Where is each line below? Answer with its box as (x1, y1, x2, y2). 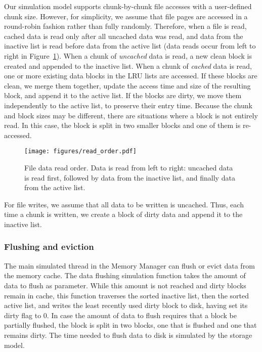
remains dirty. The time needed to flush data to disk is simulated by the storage (4, 329, 252, 340)
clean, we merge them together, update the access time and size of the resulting (4, 80, 251, 91)
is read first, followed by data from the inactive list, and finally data (24, 172, 235, 183)
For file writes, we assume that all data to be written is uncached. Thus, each (4, 199, 244, 209)
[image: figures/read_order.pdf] (24, 148, 137, 155)
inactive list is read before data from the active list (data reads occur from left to (4, 40, 256, 51)
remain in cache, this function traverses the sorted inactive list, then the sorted (4, 290, 249, 300)
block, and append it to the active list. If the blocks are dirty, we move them (4, 90, 242, 101)
